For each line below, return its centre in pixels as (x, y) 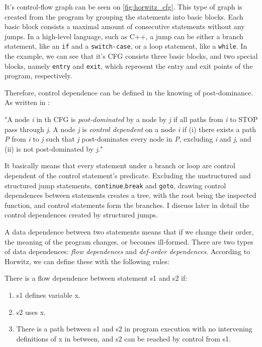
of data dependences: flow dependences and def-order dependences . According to (127, 251)
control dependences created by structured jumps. (81, 215)
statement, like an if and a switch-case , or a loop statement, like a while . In (126, 46)
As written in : (27, 102)
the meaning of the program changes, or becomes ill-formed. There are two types (129, 241)
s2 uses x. (31, 312)
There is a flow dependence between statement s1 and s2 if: (96, 278)
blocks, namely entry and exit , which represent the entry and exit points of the (129, 66)
